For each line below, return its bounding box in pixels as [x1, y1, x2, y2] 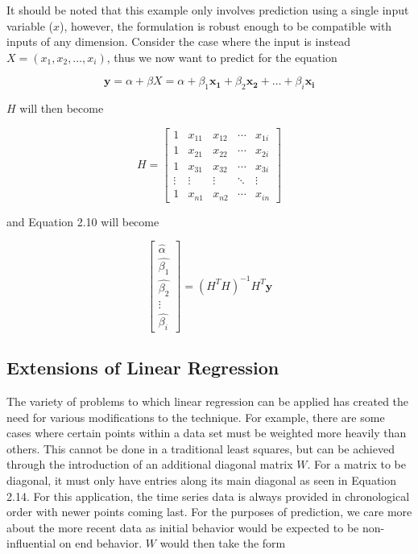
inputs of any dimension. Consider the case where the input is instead [6, 33, 351, 50]
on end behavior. [59, 535, 143, 552]
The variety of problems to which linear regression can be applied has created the [6, 392, 409, 409]
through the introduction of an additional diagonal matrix [6, 456, 293, 473]
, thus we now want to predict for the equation [106, 48, 337, 65]
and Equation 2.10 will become [6, 213, 159, 229]
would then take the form [159, 535, 286, 552]
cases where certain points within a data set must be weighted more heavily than [6, 424, 407, 441]
